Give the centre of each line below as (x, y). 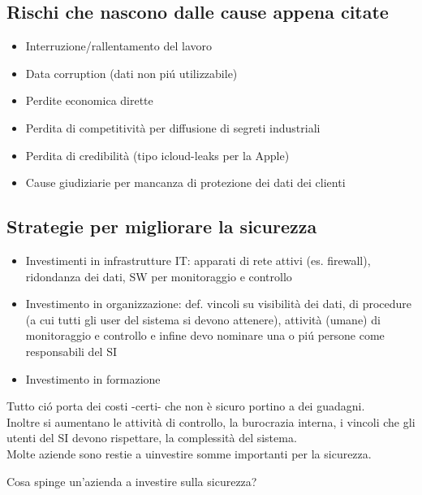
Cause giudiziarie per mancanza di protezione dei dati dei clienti (185, 182)
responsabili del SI (71, 351)
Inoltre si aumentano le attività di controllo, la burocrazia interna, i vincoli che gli (211, 421)
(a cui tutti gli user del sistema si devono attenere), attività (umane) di (203, 319)
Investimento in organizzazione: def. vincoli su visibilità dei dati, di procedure (219, 304)
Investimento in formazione (93, 378)
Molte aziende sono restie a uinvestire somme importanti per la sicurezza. (189, 453)
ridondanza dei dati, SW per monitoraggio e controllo (159, 276)
